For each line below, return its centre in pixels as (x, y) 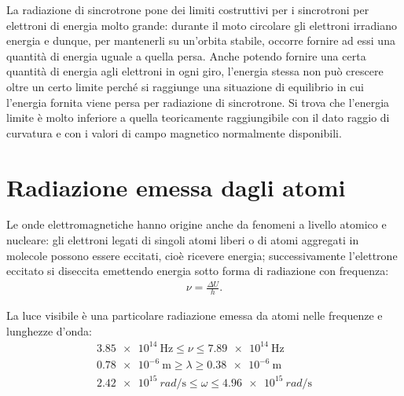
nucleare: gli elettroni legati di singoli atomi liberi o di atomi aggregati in (183, 240)
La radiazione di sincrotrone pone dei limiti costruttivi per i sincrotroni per (188, 9)
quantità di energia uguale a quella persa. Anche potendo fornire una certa (186, 55)
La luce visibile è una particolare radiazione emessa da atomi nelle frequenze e (195, 315)
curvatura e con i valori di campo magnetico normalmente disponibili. (174, 132)
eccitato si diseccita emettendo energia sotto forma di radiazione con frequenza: (198, 271)
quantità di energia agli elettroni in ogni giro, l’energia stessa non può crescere (195, 71)
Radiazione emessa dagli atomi (176, 187)
